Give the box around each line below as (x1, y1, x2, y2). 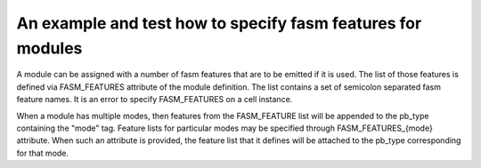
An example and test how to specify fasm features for (16, 13, 422, 33)
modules (16, 38, 83, 58)
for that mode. (16, 148, 69, 158)
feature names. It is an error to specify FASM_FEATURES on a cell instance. (16, 94, 293, 105)
